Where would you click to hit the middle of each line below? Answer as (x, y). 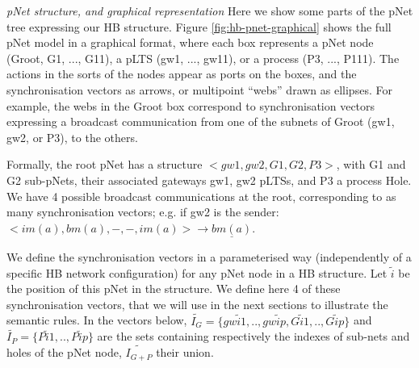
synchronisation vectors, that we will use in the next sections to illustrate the (197, 304)
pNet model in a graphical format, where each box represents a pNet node (190, 42)
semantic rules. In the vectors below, (97, 320)
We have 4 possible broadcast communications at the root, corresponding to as (201, 196)
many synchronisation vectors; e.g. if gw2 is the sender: (143, 212)
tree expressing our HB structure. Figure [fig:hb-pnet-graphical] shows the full (199, 26)
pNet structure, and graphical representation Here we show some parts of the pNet (210, 10)
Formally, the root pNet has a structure (105, 164)
